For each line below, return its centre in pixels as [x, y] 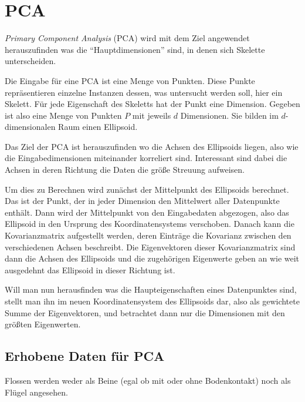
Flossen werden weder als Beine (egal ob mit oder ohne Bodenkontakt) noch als [148, 380]
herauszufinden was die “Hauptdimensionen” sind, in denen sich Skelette [135, 49]
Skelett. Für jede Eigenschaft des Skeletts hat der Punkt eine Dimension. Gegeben [152, 104]
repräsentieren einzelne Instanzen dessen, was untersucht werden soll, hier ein [144, 92]
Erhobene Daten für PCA [85, 356]
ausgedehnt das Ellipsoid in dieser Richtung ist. [90, 269]
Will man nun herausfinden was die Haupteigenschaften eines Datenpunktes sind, [151, 289]
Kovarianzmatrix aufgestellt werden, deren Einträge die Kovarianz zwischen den [148, 235]
